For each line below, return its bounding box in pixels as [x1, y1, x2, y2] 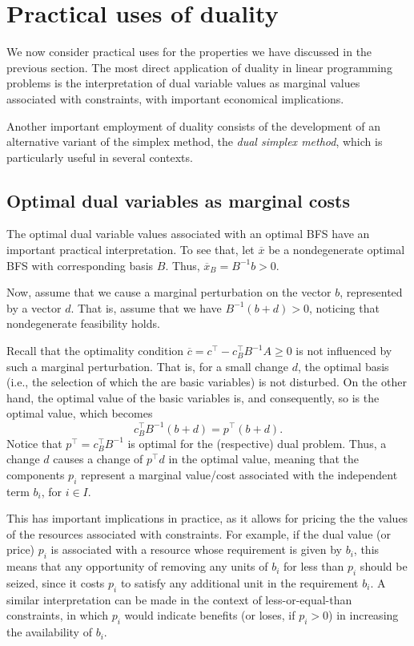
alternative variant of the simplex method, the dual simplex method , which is [6, 133, 383, 150]
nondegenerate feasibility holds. [6, 315, 160, 332]
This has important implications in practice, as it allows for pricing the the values [6, 510, 408, 527]
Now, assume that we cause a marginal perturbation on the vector [6, 284, 332, 301]
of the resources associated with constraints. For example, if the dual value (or [6, 525, 391, 542]
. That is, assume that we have [70, 299, 222, 316]
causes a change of [53, 450, 143, 467]
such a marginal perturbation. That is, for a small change [6, 357, 288, 374]
